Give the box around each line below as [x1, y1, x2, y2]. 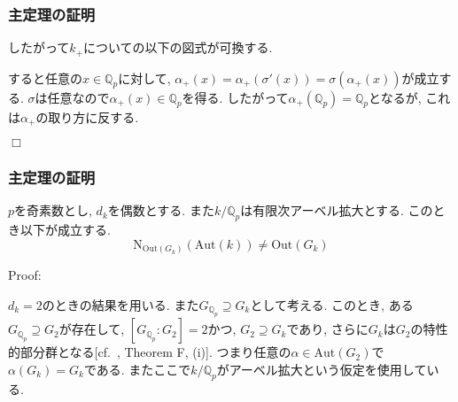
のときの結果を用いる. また [42, 295, 199, 313]
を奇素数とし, [14, 201, 92, 220]
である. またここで [83, 359, 191, 378]
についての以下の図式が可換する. [83, 38, 273, 57]
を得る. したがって [182, 88, 289, 106]
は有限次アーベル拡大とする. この [240, 201, 433, 220]
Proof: [8, 266, 42, 284]
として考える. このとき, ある [250, 295, 414, 313]
